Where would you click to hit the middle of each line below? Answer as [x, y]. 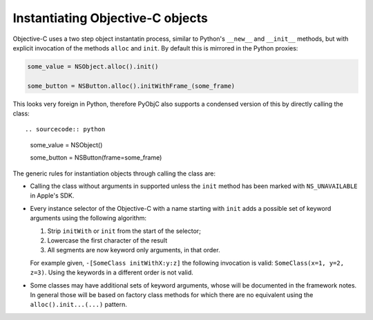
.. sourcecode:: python [65, 129]
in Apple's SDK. [52, 196]
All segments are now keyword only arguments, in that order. [134, 250]
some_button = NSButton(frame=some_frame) [96, 158]
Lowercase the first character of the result [107, 240]
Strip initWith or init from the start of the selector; [124, 231]
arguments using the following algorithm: [88, 218]
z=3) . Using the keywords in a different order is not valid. [112, 272]
